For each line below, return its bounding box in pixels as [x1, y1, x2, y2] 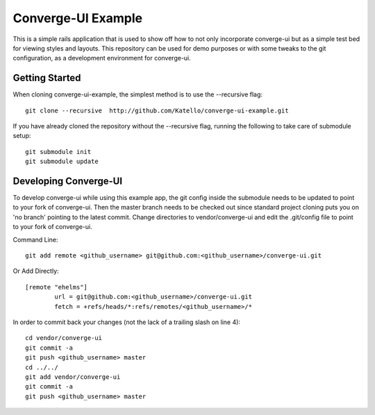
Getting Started [12, 72, 81, 84]
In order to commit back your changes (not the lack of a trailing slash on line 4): [12, 318, 241, 326]
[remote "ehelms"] [25, 283, 88, 291]
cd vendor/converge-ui [25, 334, 103, 342]
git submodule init [25, 148, 92, 155]
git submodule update [25, 158, 99, 166]
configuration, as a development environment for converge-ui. [12, 54, 191, 62]
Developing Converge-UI [12, 176, 123, 187]
